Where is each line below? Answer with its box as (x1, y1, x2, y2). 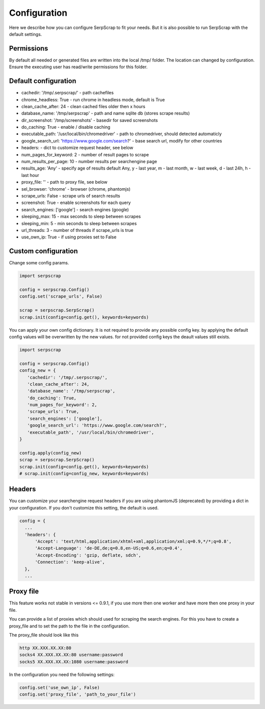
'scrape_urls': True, (27, 409, 79, 415)
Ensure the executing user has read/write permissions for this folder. (9, 64, 148, 70)
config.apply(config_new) (19, 450, 82, 455)
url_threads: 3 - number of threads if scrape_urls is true (21, 227, 133, 233)
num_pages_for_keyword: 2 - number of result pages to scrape (21, 151, 149, 157)
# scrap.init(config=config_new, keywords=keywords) (19, 471, 149, 476)
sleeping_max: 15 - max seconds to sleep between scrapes (21, 214, 141, 220)
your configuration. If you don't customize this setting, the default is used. (9, 505, 159, 510)
